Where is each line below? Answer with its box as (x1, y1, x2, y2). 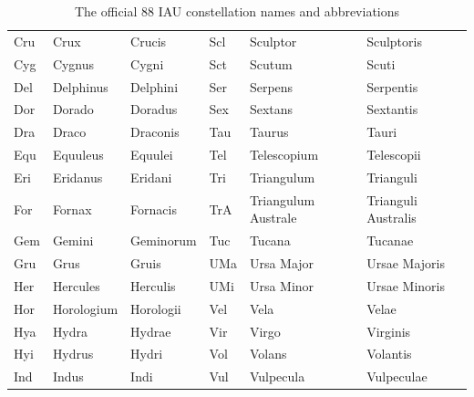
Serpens (249, 77, 294, 96)
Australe (249, 208, 297, 227)
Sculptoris (366, 31, 422, 50)
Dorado (52, 99, 94, 119)
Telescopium (249, 145, 319, 164)
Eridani (130, 167, 172, 186)
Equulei (130, 145, 173, 164)
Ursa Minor (249, 276, 314, 295)
